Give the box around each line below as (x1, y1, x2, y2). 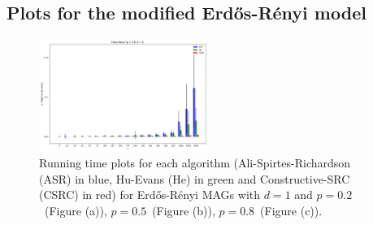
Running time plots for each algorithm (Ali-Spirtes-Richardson (39, 154, 351, 171)
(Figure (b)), (152, 201, 215, 219)
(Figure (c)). (260, 201, 323, 219)
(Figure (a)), (44, 201, 107, 219)
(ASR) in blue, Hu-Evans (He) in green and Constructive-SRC (39, 170, 350, 187)
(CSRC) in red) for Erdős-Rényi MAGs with (39, 186, 261, 203)
